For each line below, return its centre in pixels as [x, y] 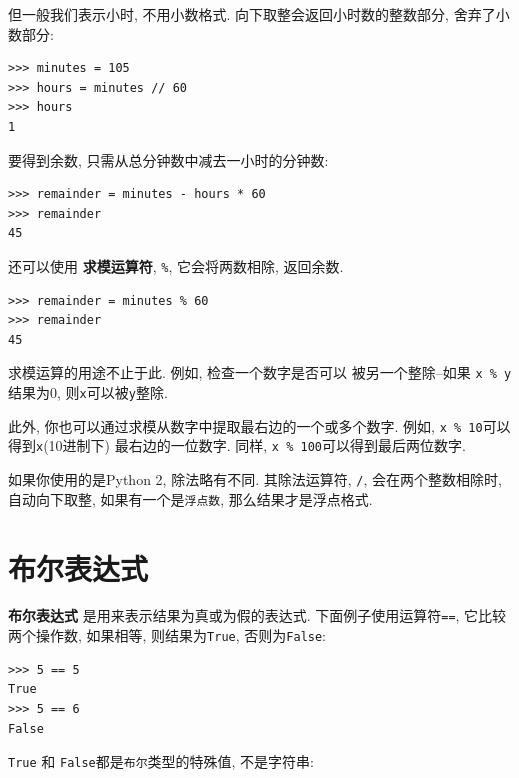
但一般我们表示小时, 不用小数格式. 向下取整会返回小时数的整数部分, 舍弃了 [252, 14]
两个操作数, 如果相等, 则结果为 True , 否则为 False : [167, 635]
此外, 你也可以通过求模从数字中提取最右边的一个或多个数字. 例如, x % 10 [245, 425]
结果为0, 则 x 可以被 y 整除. [88, 392]
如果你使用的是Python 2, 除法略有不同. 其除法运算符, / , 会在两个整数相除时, [255, 479]
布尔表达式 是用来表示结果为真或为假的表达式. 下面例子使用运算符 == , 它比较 [257, 615]
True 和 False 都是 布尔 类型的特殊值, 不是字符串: [161, 761]
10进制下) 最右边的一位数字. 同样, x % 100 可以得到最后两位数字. [257, 445]
